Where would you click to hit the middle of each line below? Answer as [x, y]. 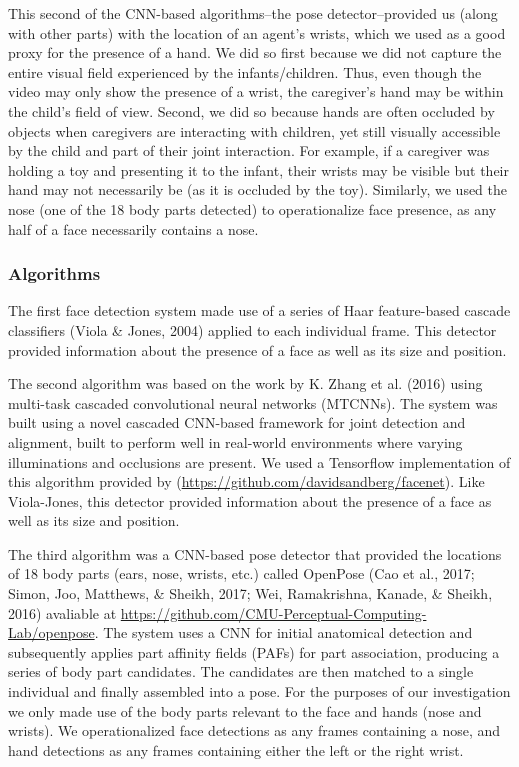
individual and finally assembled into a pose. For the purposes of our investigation [259, 691]
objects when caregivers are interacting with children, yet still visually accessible [254, 130]
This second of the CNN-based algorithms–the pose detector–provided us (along [253, 13]
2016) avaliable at [62, 612]
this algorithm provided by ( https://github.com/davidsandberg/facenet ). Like [246, 481]
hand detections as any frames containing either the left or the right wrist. [236, 749]
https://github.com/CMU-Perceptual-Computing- [273, 612]
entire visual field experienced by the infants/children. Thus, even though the [245, 71]
